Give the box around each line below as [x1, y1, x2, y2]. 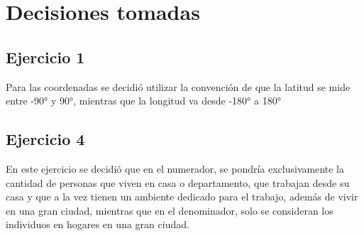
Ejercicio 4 [6, 128, 85, 150]
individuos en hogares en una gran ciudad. [6, 217, 189, 232]
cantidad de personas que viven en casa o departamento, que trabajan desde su [6, 175, 350, 190]
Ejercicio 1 [6, 45, 85, 68]
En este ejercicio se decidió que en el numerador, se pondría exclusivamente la [6, 161, 344, 176]
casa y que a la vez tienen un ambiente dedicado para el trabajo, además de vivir [6, 189, 358, 204]
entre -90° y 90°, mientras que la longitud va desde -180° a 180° [6, 93, 281, 108]
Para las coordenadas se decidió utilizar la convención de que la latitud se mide [6, 79, 351, 94]
